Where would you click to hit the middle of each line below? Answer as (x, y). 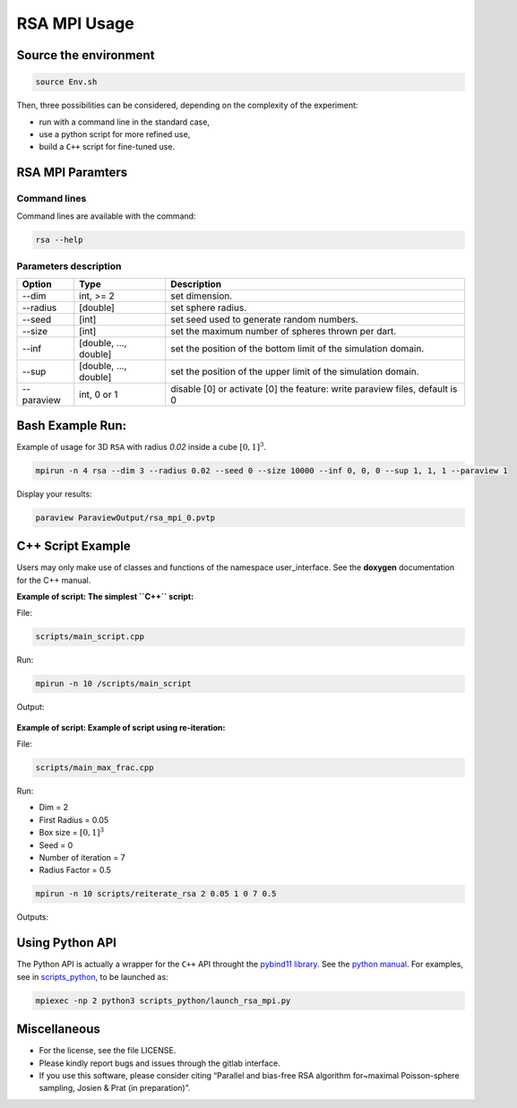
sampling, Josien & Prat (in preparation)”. (115, 1088)
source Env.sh (66, 82)
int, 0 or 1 (99, 394)
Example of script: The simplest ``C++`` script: (105, 596)
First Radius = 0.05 (74, 819)
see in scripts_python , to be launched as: (93, 976)
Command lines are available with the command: (106, 216)
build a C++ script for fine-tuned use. (107, 147)
